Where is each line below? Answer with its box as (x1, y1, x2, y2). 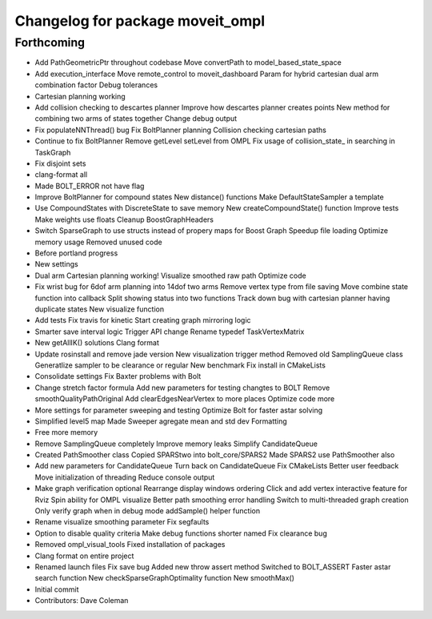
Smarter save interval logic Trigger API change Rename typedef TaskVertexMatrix (34, 327, 305, 336)
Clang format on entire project (34, 551, 134, 561)
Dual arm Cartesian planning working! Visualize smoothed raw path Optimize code (34, 271, 307, 280)
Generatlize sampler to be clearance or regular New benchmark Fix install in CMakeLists (34, 360, 326, 370)
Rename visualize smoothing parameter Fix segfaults (34, 517, 210, 527)
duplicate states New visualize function (34, 304, 164, 314)
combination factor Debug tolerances (34, 80, 158, 90)
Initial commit (34, 585, 79, 594)
